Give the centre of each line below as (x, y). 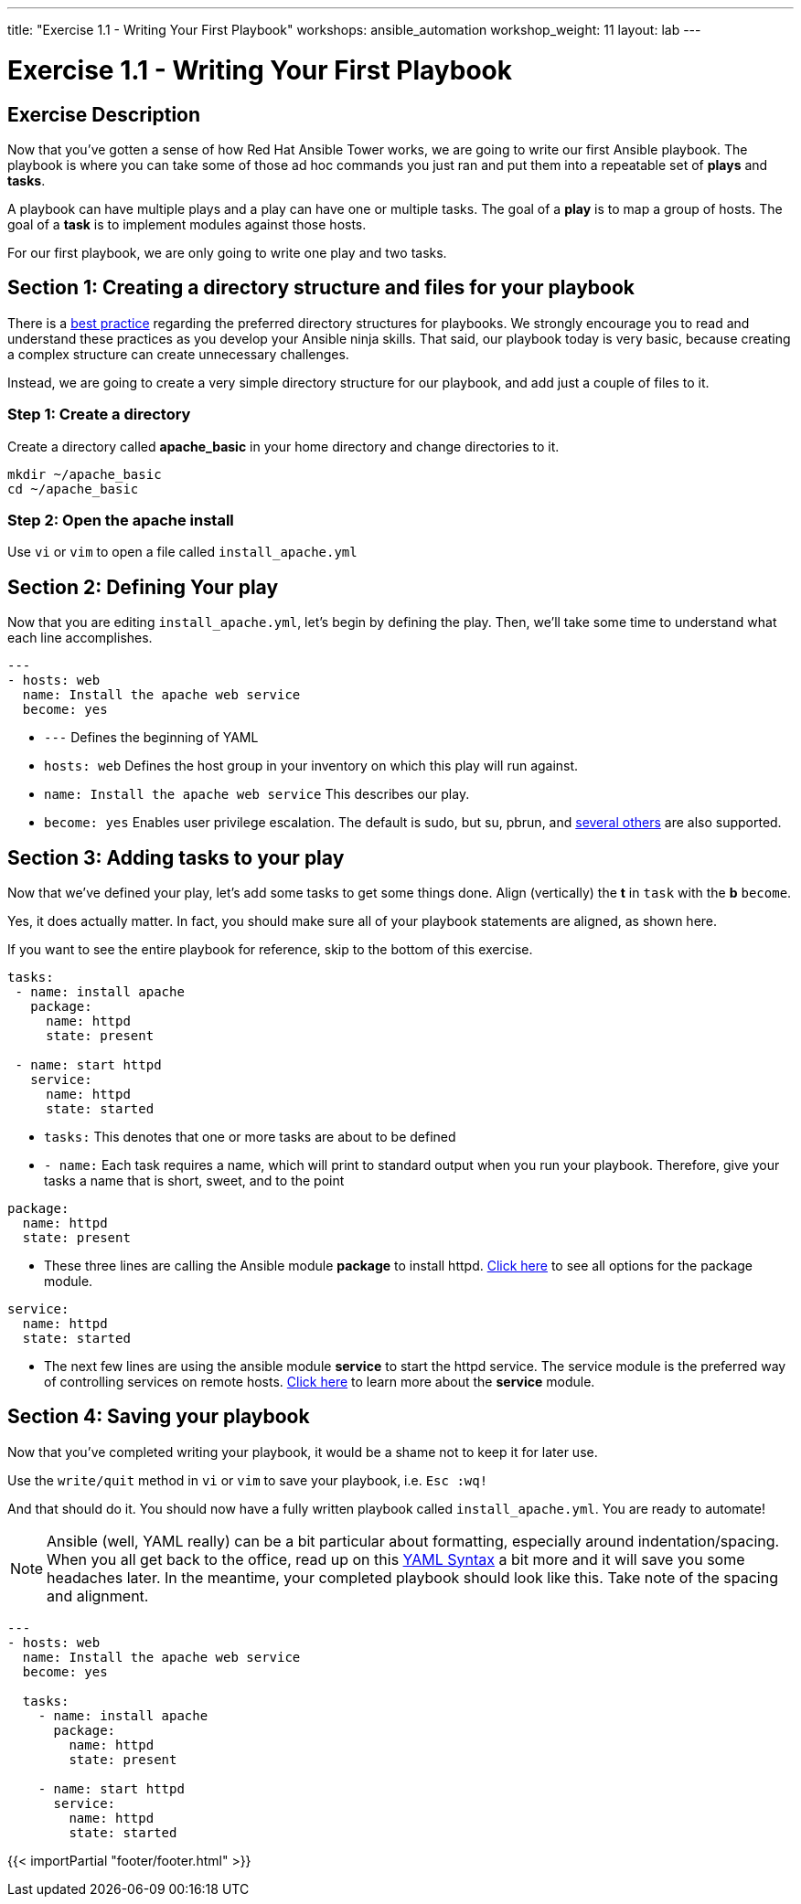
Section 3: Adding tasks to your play (176, 857)
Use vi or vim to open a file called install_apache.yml (182, 552)
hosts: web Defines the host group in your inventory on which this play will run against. (311, 766)
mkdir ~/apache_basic (85, 474)
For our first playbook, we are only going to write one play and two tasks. (227, 252)
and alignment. (98, 1596)
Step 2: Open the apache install (121, 520)
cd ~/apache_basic (73, 489)
